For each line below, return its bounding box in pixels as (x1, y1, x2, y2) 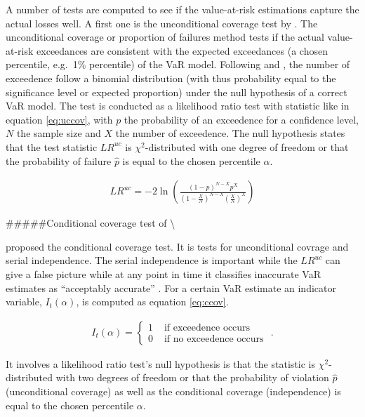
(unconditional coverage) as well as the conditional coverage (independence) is (6, 383, 341, 398)
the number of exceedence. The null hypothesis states (115, 126, 345, 140)
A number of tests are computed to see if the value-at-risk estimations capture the (6, 2, 359, 16)
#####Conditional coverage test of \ (6, 216, 175, 230)
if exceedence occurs (164, 323, 251, 333)
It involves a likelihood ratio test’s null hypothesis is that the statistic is (6, 356, 315, 371)
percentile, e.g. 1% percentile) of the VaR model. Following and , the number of (6, 57, 350, 72)
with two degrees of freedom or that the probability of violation (55, 370, 329, 385)
